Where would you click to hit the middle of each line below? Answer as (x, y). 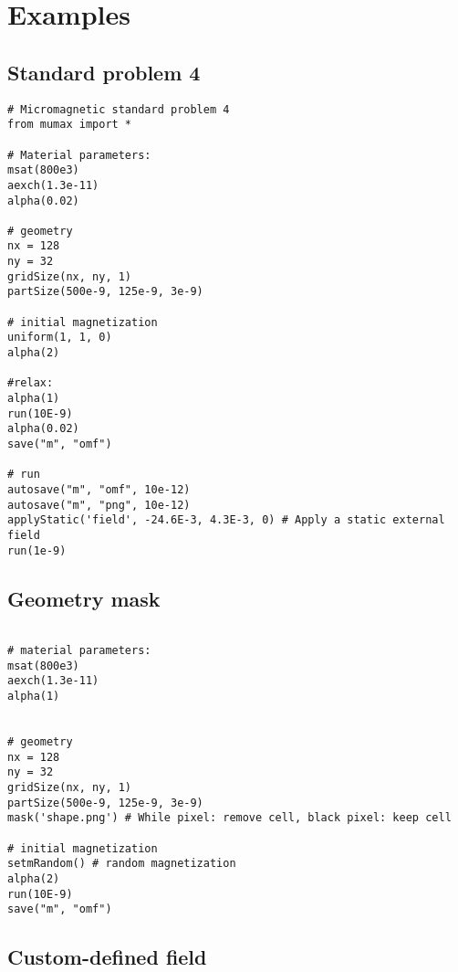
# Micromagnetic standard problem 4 (119, 109)
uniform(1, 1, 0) (60, 338)
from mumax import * (70, 125)
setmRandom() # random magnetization (122, 864)
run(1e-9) (37, 550)
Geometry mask (84, 598)
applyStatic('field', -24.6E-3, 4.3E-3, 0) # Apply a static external (226, 520)
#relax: (31, 383)
